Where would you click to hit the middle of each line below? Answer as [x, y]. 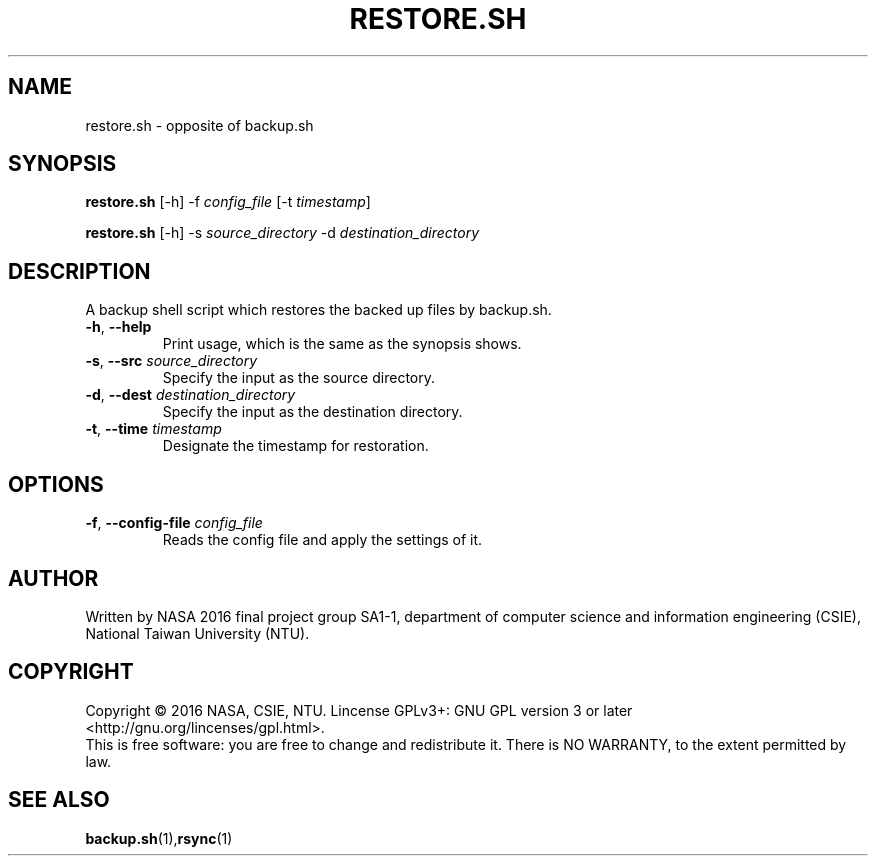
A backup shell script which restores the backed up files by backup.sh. [318, 310]
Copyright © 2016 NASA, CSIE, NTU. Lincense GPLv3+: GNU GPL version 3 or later [359, 710]
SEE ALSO [59, 800]
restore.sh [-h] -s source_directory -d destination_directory [282, 233]
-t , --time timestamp [153, 429]
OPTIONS [56, 484]
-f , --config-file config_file [174, 523]
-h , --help [118, 327]
